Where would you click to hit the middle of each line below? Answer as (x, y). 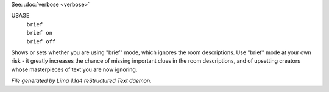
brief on (40, 33)
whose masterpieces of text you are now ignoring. (74, 69)
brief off (41, 41)
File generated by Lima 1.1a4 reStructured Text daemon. (81, 81)
